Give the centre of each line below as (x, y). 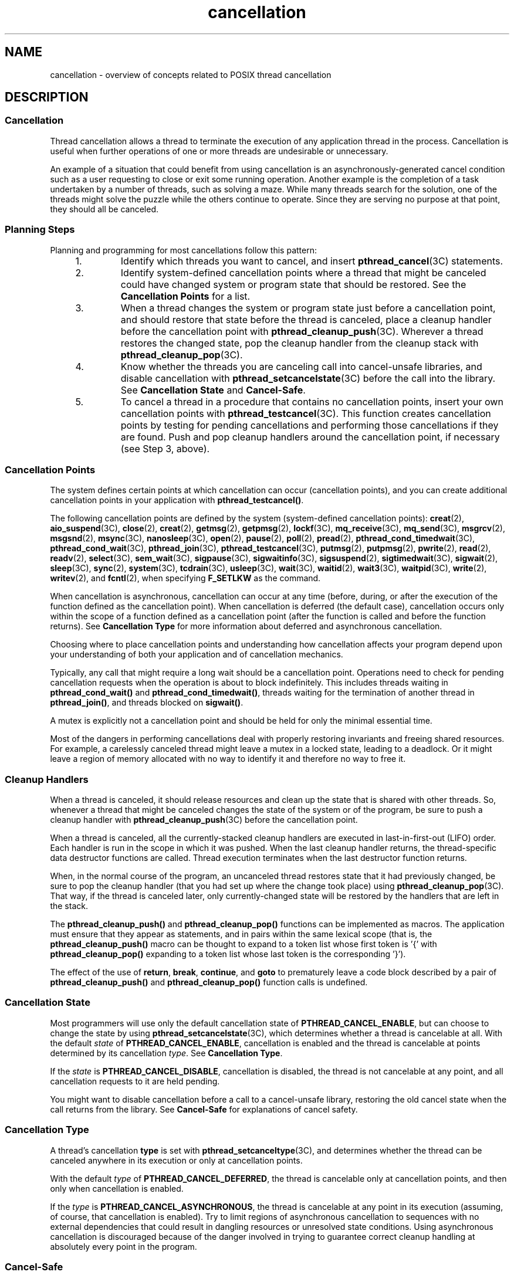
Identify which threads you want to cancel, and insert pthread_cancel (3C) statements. (312, 261)
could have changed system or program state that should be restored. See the (293, 284)
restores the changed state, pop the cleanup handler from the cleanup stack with (300, 343)
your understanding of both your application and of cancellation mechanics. (197, 655)
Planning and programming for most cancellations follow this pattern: (183, 250)
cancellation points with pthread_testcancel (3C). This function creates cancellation (306, 413)
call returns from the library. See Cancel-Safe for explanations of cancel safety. (204, 1109)
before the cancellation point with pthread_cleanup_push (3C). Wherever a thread (302, 331)
